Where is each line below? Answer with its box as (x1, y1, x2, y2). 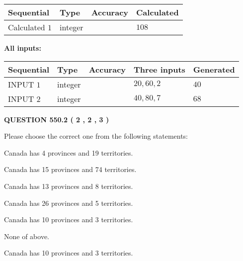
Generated (193, 63, 235, 75)
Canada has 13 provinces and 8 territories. (4, 180, 133, 191)
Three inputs (134, 63, 185, 75)
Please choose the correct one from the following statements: (4, 131, 188, 141)
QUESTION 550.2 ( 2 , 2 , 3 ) (4, 114, 109, 124)
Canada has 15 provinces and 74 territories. (4, 164, 137, 174)
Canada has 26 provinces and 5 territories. (4, 197, 133, 208)
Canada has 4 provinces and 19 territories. (4, 147, 133, 158)
